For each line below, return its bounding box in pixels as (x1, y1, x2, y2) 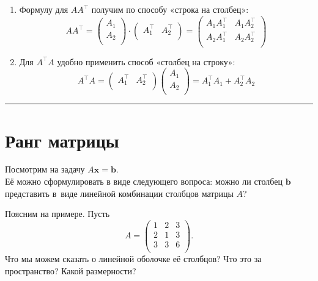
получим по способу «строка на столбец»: (91, 3, 249, 15)
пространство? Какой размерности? (5, 264, 136, 277)
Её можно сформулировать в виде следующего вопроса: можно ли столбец (5, 175, 283, 188)
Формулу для (19, 3, 68, 15)
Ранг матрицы (5, 127, 119, 152)
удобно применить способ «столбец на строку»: (57, 55, 235, 68)
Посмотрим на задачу (5, 163, 85, 176)
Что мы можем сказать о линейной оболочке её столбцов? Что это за (5, 252, 262, 265)
